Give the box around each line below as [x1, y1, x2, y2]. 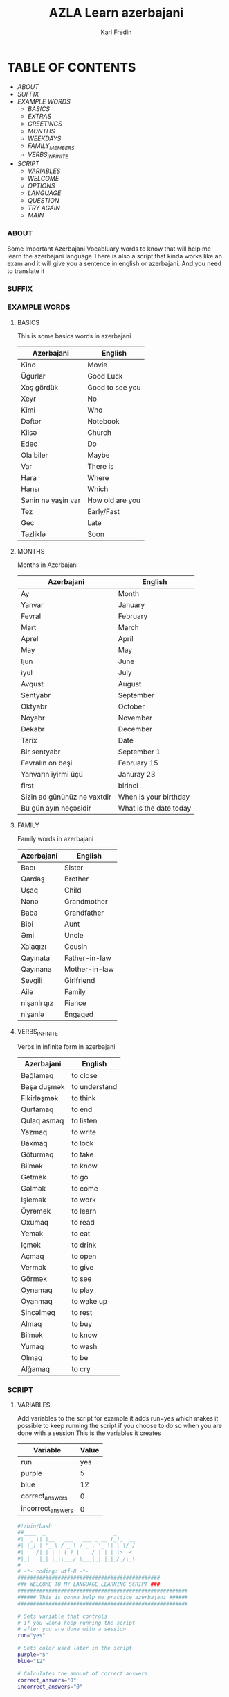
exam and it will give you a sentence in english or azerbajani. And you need [7, 259, 222, 267]
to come [71, 1183, 98, 1193]
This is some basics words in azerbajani [17, 331, 131, 340]
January [118, 599, 145, 609]
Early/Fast [87, 506, 120, 516]
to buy [71, 1318, 93, 1328]
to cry [71, 1364, 91, 1373]
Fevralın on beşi [20, 758, 73, 768]
